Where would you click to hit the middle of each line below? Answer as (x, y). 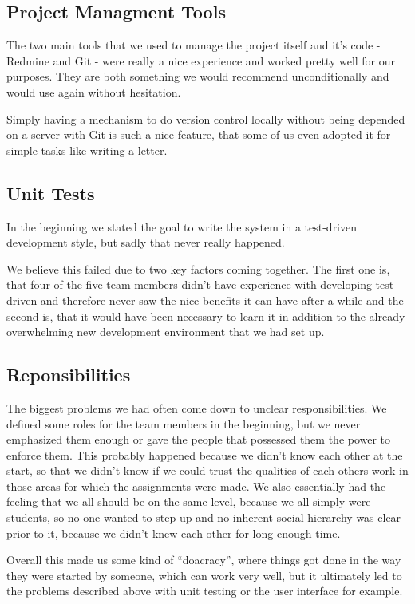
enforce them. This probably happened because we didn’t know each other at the (205, 454)
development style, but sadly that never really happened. (146, 242)
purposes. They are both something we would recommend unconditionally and (198, 76)
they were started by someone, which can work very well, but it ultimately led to (204, 575)
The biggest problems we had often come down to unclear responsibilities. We (197, 407)
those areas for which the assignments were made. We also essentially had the (196, 486)
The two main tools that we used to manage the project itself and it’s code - (194, 45)
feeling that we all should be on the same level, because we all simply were (189, 501)
